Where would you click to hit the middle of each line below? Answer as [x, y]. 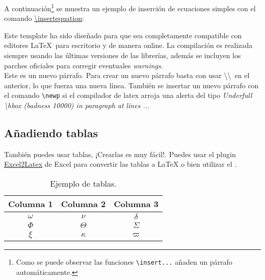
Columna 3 [136, 204]
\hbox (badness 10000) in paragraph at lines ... [77, 105]
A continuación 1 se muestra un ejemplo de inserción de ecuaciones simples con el [130, 7]
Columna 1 [31, 204]
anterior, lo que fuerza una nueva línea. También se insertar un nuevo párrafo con [131, 85]
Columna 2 [83, 204]
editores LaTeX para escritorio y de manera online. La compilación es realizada [128, 45]
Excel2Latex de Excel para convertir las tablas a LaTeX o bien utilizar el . [121, 164]
